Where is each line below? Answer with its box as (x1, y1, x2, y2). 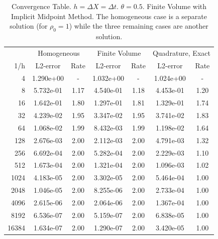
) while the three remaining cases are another (69, 21, 208, 31)
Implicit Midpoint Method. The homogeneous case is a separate (11, 11, 207, 21)
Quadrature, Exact (152, 47, 210, 58)
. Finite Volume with (142, 1, 207, 11)
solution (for (10, 21, 48, 31)
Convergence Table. (11, 1, 71, 11)
